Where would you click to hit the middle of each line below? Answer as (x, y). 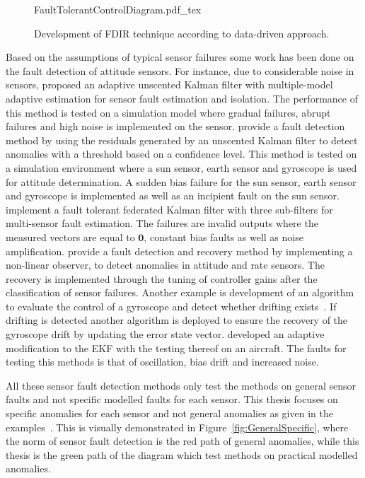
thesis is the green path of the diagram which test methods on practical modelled (182, 454)
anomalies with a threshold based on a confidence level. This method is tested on (181, 154)
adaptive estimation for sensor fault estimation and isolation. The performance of (182, 98)
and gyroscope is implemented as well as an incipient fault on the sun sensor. (173, 196)
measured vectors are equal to (70, 237)
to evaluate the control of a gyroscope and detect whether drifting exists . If (171, 306)
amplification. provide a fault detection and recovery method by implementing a (179, 251)
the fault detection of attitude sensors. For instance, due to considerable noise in (180, 70)
